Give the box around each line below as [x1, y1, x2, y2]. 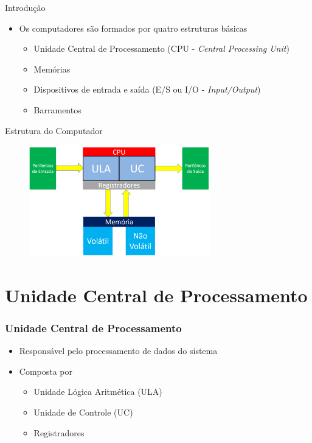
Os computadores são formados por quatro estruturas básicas [19, 21, 248, 34]
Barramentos [33, 103, 81, 116]
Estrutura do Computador [5, 124, 103, 136]
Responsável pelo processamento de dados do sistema [19, 344, 218, 357]
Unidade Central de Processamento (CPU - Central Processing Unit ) [33, 42, 289, 55]
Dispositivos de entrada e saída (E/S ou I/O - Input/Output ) [33, 83, 261, 96]
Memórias [33, 62, 71, 75]
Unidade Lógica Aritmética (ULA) [33, 385, 162, 398]
